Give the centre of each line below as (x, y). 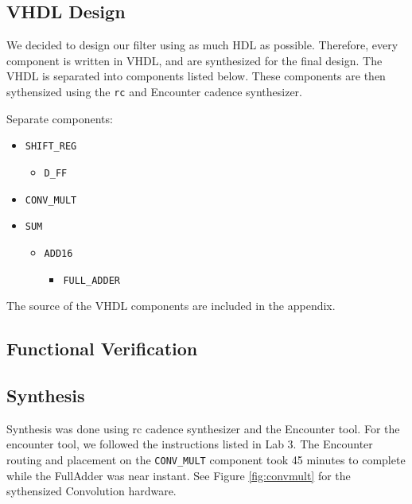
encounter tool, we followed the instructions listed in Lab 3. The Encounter (190, 444)
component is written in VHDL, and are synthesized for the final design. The (194, 60)
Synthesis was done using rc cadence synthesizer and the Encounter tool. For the (203, 428)
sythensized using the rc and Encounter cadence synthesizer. (154, 91)
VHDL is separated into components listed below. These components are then (196, 76)
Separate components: (60, 118)
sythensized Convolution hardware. (91, 491)
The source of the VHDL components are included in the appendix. (171, 306)
